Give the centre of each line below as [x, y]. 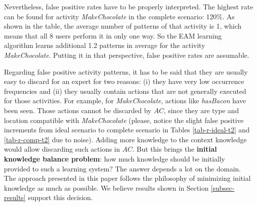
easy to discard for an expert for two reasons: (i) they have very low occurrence [124, 81]
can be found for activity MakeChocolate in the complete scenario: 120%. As [119, 16]
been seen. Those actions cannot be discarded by [78, 110]
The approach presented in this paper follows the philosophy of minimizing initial [128, 178]
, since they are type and [201, 110]
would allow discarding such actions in [62, 149]
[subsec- [223, 187]
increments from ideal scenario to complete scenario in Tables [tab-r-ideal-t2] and [127, 130]
